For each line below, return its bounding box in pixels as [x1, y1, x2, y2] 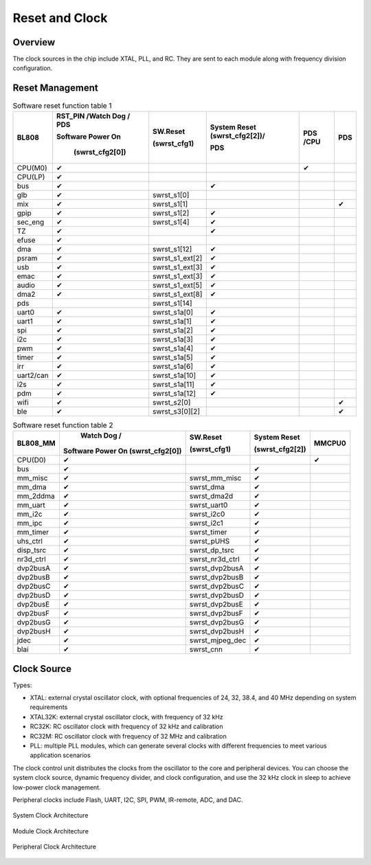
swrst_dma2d [189, 491, 234, 501]
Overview [12, 36, 56, 48]
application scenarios [30, 751, 91, 759]
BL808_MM [16, 438, 56, 448]
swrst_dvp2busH [189, 627, 245, 636]
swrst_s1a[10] [152, 370, 196, 380]
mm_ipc [16, 519, 43, 528]
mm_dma [16, 482, 47, 492]
